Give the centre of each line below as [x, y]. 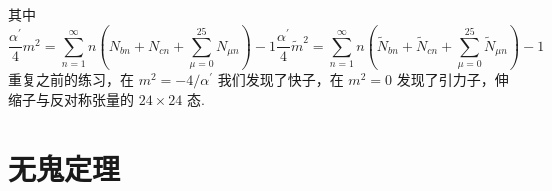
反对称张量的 [91, 98]
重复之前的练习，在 [71, 79]
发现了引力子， [445, 79]
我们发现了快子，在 [280, 79]
